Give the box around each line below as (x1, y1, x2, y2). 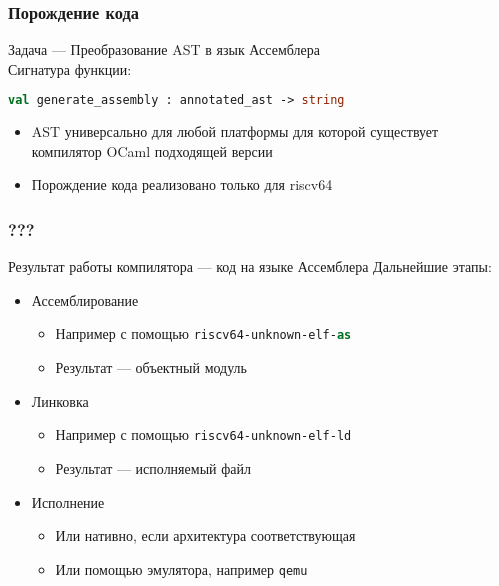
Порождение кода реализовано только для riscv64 (31, 174, 333, 195)
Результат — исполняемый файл (55, 457, 251, 478)
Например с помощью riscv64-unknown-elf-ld (55, 424, 352, 445)
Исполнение (31, 491, 105, 512)
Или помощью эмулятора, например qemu (55, 558, 308, 579)
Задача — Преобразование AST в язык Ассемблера (8, 39, 320, 60)
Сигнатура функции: (8, 58, 132, 79)
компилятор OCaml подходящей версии (31, 140, 273, 161)
